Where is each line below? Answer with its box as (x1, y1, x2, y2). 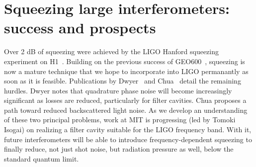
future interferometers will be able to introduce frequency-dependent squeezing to (4, 134, 252, 144)
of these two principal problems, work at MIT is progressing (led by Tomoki (4, 114, 236, 125)
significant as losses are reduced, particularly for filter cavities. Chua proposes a (4, 95, 247, 105)
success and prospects (4, 17, 156, 38)
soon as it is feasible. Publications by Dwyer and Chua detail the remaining (4, 76, 241, 86)
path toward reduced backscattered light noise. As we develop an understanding (4, 104, 248, 115)
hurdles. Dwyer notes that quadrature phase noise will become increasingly (4, 85, 232, 95)
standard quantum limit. (4, 153, 79, 164)
